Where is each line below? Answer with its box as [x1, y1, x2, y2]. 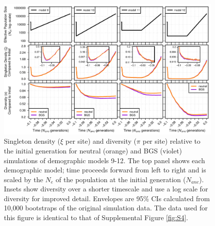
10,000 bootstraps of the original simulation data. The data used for [4, 203, 208, 213]
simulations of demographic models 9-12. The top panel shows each [4, 155, 205, 165]
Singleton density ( [4, 136, 61, 146]
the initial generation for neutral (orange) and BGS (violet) [4, 145, 182, 155]
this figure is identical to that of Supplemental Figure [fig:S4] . [4, 212, 188, 223]
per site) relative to [142, 136, 200, 146]
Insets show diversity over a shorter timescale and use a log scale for [4, 184, 208, 194]
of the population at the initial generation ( [56, 174, 186, 184]
